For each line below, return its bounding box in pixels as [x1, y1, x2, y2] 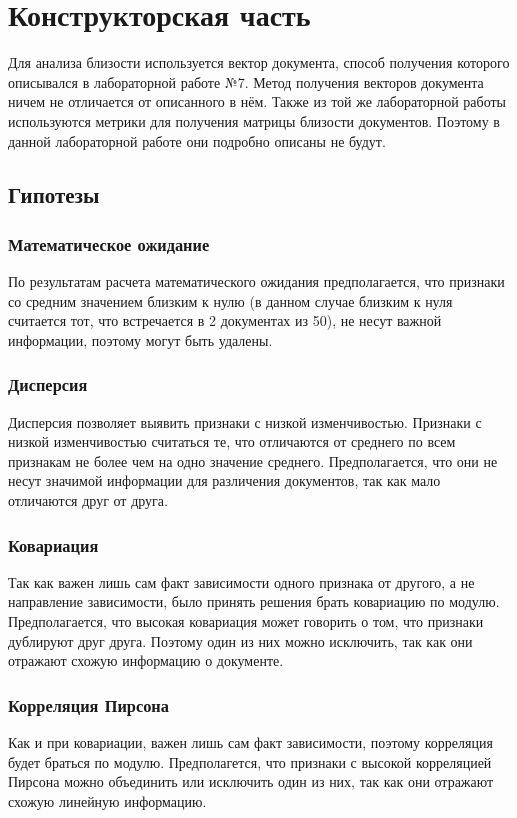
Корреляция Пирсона [8, 692, 169, 717]
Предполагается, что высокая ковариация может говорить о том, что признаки [8, 611, 484, 632]
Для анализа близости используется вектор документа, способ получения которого [8, 52, 510, 73]
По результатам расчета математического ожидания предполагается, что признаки [8, 271, 505, 292]
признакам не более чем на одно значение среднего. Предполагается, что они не [8, 450, 498, 471]
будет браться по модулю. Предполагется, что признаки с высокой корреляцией [8, 751, 492, 772]
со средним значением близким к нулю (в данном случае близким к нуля [8, 290, 453, 311]
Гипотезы [8, 179, 100, 210]
